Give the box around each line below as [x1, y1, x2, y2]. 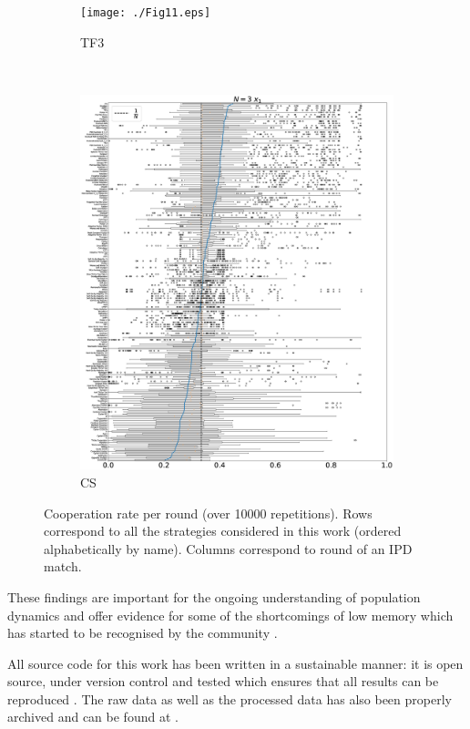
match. [44, 557, 82, 576]
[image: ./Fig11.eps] [80, 6, 211, 19]
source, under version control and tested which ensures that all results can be [7, 672, 439, 691]
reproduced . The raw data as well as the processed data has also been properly [7, 689, 452, 708]
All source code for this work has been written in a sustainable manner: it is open [7, 653, 464, 673]
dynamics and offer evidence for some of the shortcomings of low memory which [7, 605, 454, 624]
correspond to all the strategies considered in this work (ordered [44, 521, 402, 540]
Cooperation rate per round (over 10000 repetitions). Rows [44, 503, 373, 522]
